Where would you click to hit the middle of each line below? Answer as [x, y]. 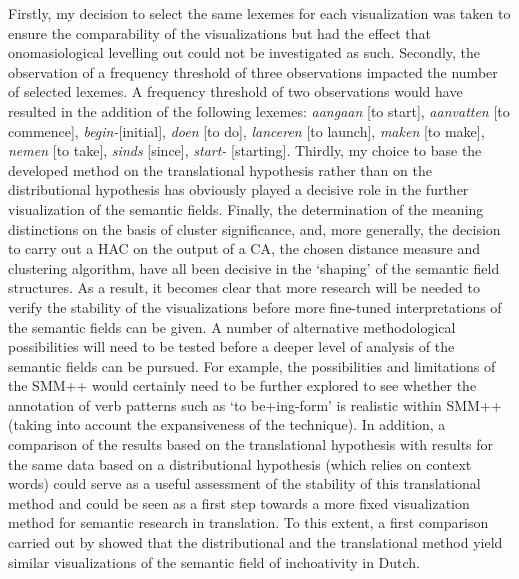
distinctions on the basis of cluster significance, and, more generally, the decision [254, 228]
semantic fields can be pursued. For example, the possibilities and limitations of [252, 365]
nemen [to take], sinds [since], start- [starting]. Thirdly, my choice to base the [245, 150]
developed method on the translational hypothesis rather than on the [220, 169]
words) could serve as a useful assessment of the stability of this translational [244, 483]
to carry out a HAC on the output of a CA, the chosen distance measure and [244, 248]
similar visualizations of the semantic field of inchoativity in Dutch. [214, 561]
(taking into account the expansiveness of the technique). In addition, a [227, 424]
